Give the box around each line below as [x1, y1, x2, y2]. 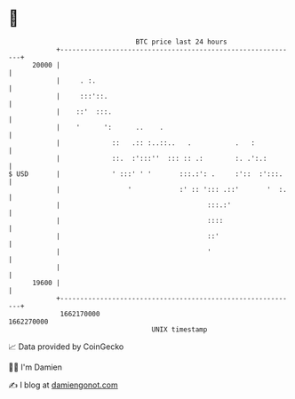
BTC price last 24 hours [135, 37, 227, 46]
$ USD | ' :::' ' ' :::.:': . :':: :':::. [8, 169, 283, 179]
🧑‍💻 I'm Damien [8, 362, 63, 372]
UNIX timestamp [151, 324, 208, 334]
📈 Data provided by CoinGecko [8, 341, 124, 352]
